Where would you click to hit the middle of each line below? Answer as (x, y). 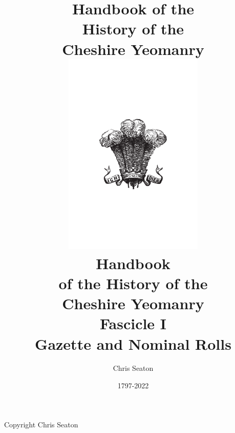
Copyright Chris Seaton (41, 424)
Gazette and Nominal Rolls (133, 343)
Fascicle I (133, 323)
